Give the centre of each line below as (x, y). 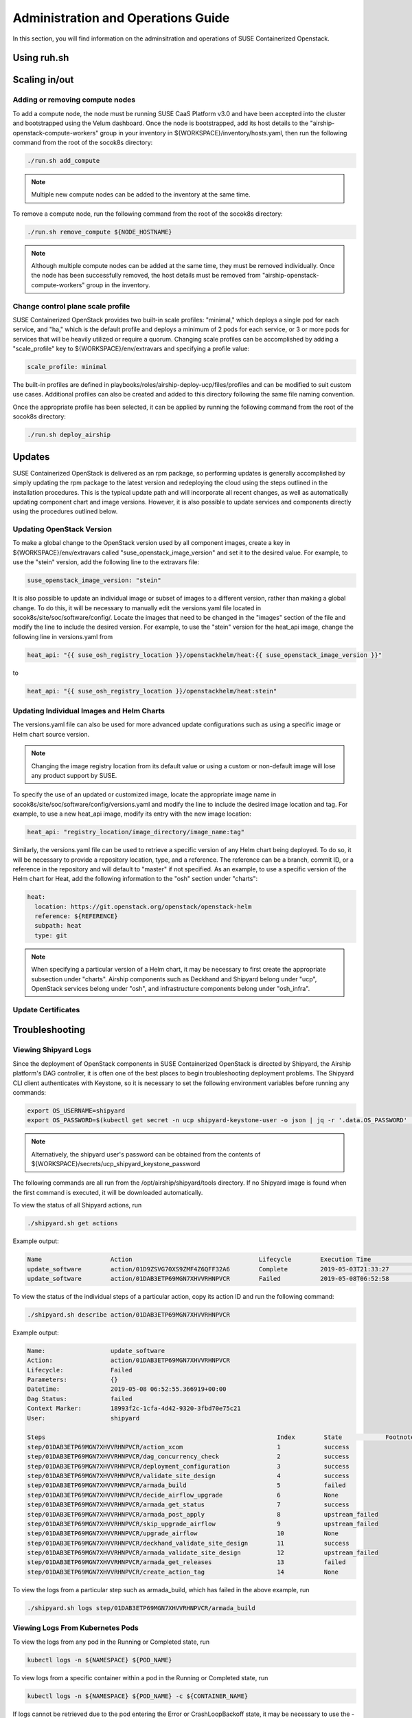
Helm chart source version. (51, 734)
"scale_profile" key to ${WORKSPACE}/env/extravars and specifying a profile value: (131, 349)
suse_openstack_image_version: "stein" (94, 580)
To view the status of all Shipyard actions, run (77, 1205)
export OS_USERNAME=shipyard (76, 1111)
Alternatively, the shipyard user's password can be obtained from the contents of (146, 1154)
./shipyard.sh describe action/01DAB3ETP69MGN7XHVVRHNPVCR (128, 1315)
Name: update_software (96, 1351)
